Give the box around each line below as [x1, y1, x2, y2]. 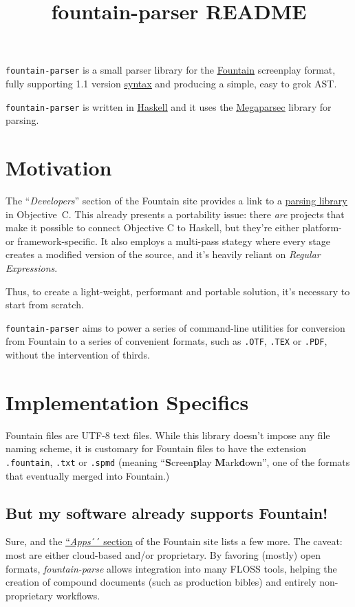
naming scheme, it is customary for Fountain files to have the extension [6, 441, 306, 456]
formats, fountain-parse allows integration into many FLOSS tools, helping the [6, 561, 337, 575]
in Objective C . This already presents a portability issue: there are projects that [6, 206, 345, 221]
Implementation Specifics [6, 387, 249, 416]
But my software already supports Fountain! [6, 502, 328, 523]
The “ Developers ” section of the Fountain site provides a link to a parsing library [6, 193, 347, 207]
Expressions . [6, 260, 58, 275]
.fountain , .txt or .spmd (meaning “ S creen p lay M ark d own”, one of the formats [6, 454, 350, 469]
